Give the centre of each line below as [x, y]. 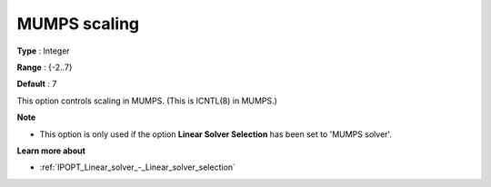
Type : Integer [43, 51]
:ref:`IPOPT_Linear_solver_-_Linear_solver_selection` [138, 167]
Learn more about [51, 151]
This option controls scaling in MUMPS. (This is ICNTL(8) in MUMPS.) [147, 101]
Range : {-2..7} [45, 67]
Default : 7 [37, 84]
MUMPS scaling [78, 24]
